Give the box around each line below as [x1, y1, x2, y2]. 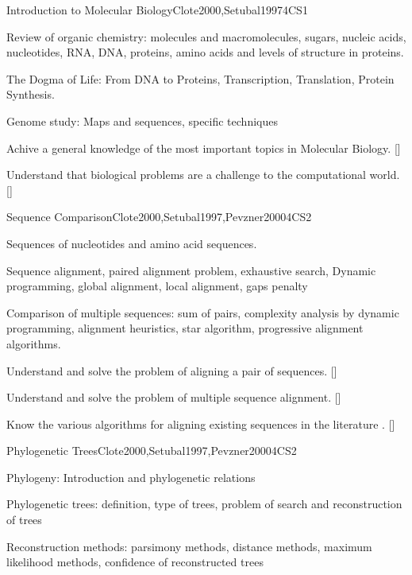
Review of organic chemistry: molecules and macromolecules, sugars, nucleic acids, [6, 28, 406, 45]
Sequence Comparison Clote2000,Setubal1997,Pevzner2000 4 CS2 [6, 208, 312, 225]
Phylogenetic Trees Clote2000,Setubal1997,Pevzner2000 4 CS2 [6, 442, 297, 459]
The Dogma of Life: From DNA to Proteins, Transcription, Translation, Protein [6, 70, 395, 87]
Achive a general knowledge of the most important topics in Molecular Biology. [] [6, 139, 401, 156]
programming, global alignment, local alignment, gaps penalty [6, 278, 308, 294]
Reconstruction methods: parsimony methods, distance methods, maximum [6, 538, 372, 554]
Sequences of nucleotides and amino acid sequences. [6, 235, 257, 251]
